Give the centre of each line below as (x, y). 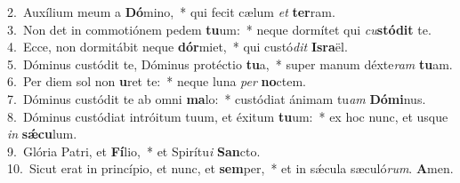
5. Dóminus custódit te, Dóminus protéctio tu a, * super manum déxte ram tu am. (230, 64)
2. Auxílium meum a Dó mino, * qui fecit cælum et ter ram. (171, 12)
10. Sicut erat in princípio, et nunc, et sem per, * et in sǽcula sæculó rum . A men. (230, 168)
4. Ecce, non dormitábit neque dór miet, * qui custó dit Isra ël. (178, 47)
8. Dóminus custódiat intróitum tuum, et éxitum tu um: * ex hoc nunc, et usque (228, 116)
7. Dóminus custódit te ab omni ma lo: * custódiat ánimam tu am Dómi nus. (217, 98)
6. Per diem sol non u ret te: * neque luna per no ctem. (157, 81)
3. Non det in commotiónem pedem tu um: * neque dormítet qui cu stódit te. (219, 29)
